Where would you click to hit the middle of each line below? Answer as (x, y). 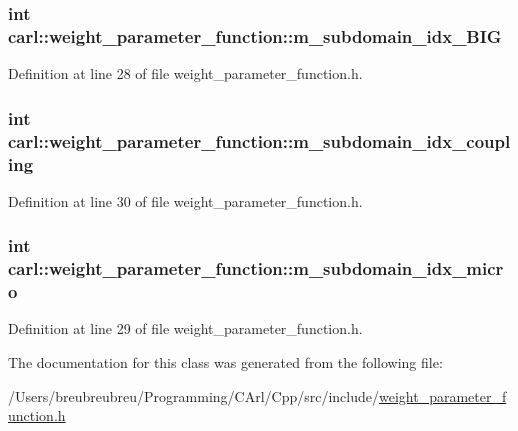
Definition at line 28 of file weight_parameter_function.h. (185, 73)
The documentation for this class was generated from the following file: (225, 362)
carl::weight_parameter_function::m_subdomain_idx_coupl (259, 140)
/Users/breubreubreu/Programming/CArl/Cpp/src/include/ (194, 395)
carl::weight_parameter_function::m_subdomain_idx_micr (256, 268)
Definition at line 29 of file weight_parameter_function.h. (185, 328)
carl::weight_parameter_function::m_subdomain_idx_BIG (255, 35)
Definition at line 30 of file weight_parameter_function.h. (185, 200)
